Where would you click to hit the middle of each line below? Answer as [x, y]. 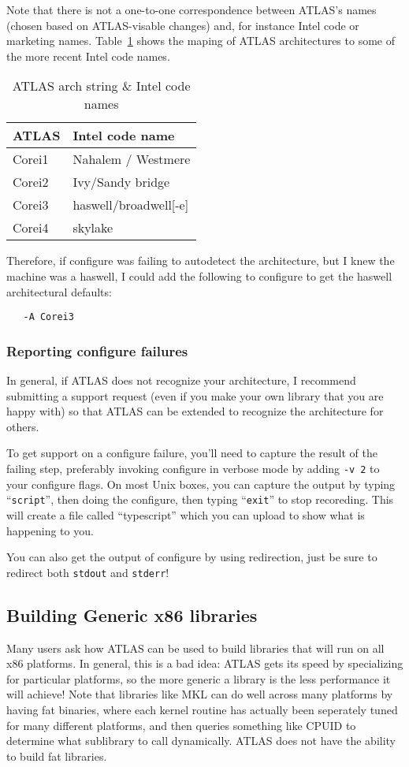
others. [23, 426]
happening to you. [50, 530]
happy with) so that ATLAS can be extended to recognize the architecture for [195, 411]
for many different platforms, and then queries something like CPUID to [181, 725]
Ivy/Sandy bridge [121, 182]
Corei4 [31, 228]
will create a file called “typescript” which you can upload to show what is [186, 514]
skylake [93, 228]
